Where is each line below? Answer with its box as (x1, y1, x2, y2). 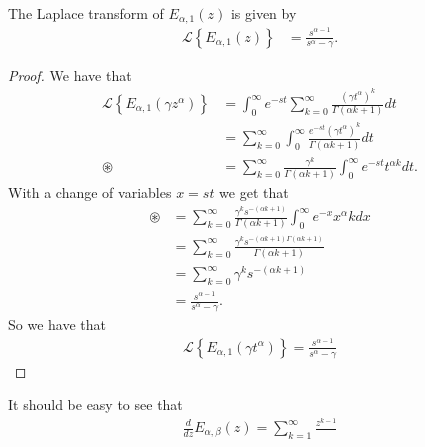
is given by (230, 3, 297, 23)
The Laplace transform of (8, 3, 164, 23)
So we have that (8, 314, 106, 335)
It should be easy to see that (8, 394, 183, 415)
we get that (219, 181, 289, 202)
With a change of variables (8, 181, 172, 202)
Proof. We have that (8, 64, 132, 85)
